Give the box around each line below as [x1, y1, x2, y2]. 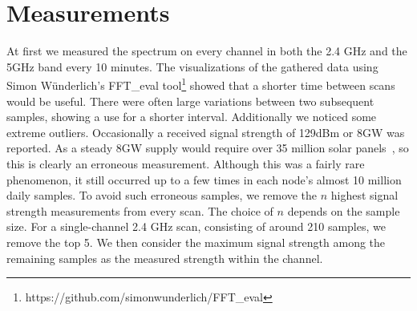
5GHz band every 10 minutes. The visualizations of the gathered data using [6, 58, 379, 75]
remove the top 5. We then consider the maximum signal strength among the [6, 233, 386, 250]
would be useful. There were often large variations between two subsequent [6, 92, 374, 109]
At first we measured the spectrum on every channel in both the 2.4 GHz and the [6, 42, 407, 59]
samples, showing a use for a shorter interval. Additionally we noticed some [6, 108, 377, 125]
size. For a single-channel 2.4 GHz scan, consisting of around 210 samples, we [6, 218, 386, 235]
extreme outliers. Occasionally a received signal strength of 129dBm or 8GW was [6, 123, 405, 140]
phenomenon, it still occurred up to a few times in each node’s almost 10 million [6, 171, 402, 188]
